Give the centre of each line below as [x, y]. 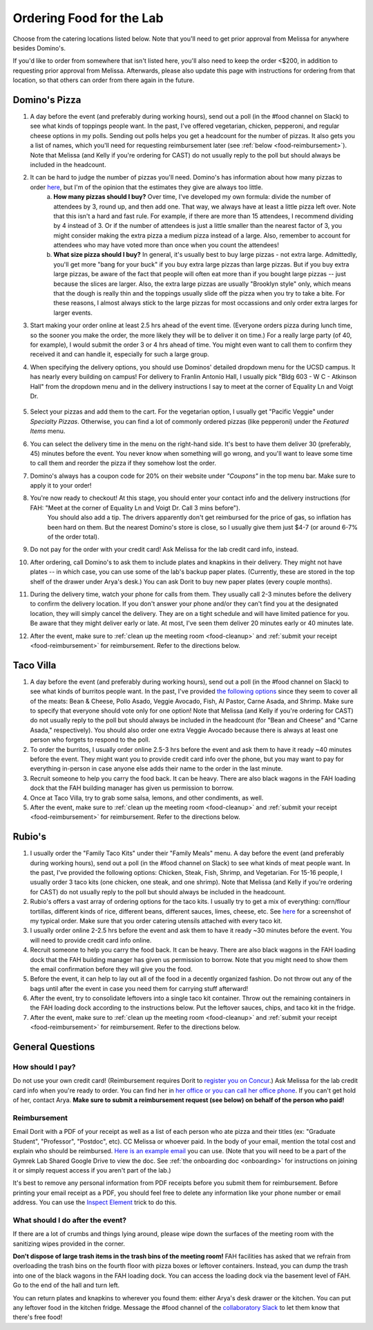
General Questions [54, 1047]
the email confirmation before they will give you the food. [111, 969]
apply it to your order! [61, 485]
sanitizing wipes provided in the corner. [69, 1244]
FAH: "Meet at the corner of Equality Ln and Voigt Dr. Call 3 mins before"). [135, 508]
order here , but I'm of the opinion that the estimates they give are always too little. [146, 187]
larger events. [73, 312]
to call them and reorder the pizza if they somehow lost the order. [123, 463]
